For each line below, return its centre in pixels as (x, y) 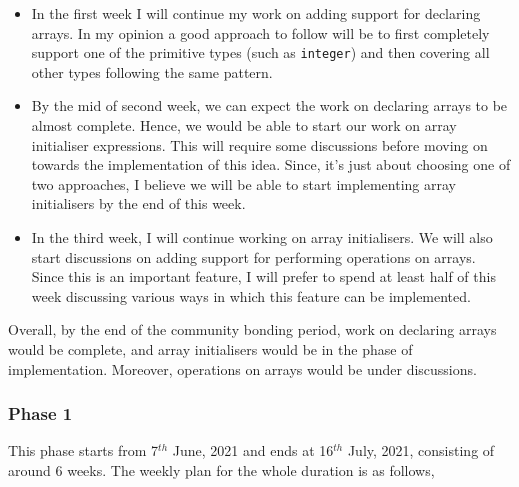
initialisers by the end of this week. (138, 203)
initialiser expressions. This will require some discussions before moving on (259, 144)
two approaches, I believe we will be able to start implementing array (243, 183)
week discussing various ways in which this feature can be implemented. (251, 295)
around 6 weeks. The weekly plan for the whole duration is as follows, (221, 469)
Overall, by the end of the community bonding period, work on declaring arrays (252, 329)
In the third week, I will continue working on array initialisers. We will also (262, 237)
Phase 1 (40, 413)
